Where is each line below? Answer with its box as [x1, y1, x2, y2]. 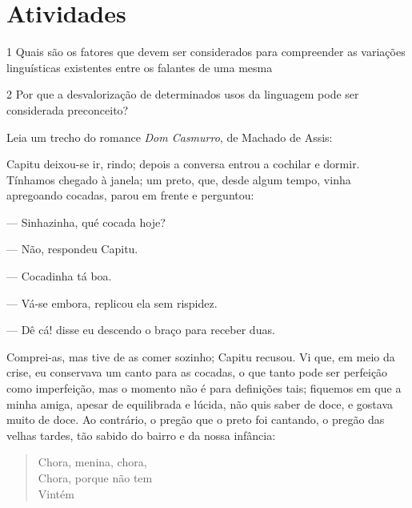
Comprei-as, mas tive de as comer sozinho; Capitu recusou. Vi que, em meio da [6, 348, 395, 365]
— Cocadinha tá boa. [6, 268, 112, 284]
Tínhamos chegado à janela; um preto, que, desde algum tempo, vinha [6, 171, 351, 187]
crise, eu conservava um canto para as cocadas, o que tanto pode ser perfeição [6, 364, 388, 381]
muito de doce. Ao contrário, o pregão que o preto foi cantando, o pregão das [6, 411, 385, 428]
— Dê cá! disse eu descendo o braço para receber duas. [6, 321, 275, 338]
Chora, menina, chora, [38, 454, 147, 470]
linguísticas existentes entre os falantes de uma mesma [6, 58, 273, 75]
